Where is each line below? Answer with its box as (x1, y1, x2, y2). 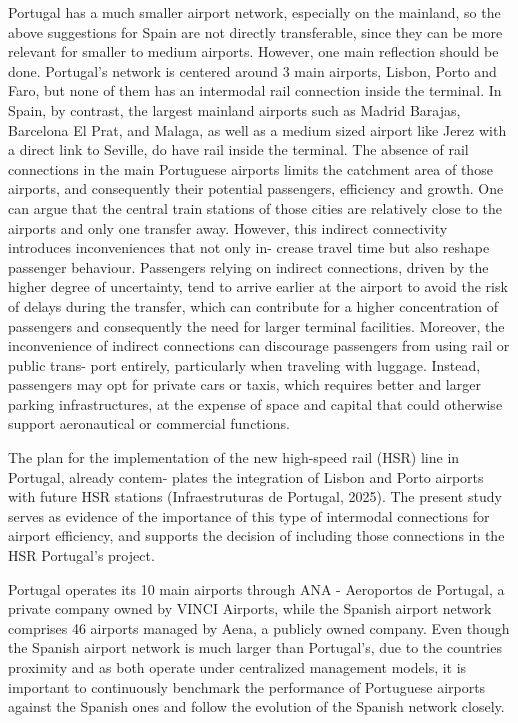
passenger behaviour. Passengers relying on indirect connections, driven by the (8, 256, 489, 277)
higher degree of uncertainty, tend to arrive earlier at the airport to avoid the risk (8, 276, 508, 297)
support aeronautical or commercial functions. (8, 413, 290, 434)
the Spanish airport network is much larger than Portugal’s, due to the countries (8, 637, 502, 658)
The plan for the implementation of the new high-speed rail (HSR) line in (8, 447, 460, 468)
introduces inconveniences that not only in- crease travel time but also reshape (8, 237, 490, 258)
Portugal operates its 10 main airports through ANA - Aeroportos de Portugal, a (8, 578, 505, 599)
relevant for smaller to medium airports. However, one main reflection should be (8, 41, 499, 62)
